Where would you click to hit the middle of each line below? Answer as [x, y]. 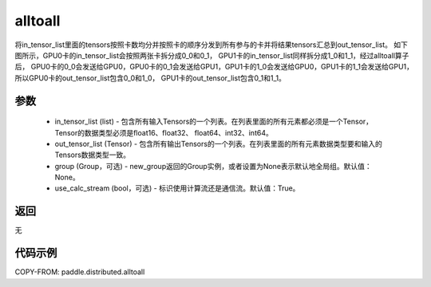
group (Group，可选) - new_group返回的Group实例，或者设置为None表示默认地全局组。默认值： [214, 166]
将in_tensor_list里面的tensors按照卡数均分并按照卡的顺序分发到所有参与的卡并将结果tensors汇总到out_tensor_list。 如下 [212, 45]
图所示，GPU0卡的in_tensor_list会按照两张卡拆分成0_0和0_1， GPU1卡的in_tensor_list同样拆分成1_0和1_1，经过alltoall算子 [212, 55]
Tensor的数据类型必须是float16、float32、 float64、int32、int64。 [164, 132]
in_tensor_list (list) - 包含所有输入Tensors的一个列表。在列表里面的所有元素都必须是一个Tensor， [214, 122]
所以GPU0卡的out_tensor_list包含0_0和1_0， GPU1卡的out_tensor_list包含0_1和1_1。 [150, 78]
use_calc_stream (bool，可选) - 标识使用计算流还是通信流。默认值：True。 [177, 188]
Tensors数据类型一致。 [93, 155]
